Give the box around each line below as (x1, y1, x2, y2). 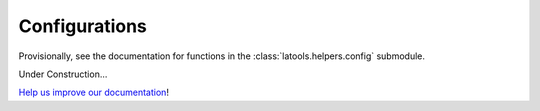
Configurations (18, 15, 147, 37)
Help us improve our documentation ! (18, 86, 170, 99)
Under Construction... (18, 68, 108, 80)
